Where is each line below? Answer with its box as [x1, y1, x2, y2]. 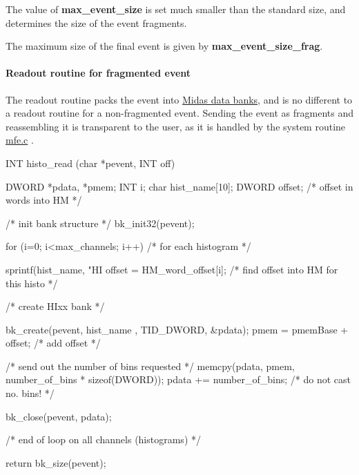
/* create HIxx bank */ [6, 299, 105, 313]
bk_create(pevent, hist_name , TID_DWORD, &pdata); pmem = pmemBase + [6, 322, 349, 336]
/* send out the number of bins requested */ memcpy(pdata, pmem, [6, 358, 295, 373]
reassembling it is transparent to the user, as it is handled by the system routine [6, 119, 346, 133]
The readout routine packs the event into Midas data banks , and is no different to [6, 92, 353, 106]
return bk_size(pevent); [6, 455, 106, 469]
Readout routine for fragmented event [6, 66, 191, 80]
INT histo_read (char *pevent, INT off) [6, 155, 175, 170]
